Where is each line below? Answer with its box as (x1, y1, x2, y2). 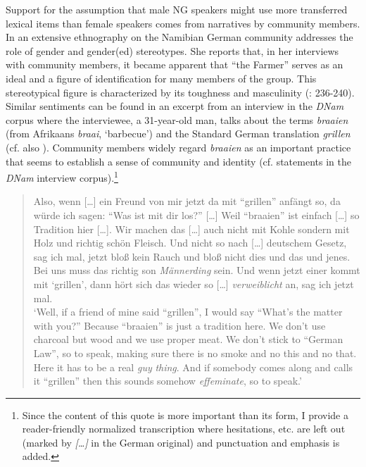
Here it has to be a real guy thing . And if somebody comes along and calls (33, 359, 353, 374)
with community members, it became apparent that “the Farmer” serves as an (6, 57, 343, 72)
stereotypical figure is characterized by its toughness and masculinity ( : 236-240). (6, 85, 355, 99)
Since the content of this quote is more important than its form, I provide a (22, 407, 348, 422)
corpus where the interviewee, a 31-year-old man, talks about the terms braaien (6, 112, 348, 127)
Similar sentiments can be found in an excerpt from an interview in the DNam (6, 99, 344, 113)
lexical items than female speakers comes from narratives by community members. (6, 15, 360, 30)
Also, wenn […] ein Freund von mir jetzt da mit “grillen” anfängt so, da (33, 194, 341, 208)
